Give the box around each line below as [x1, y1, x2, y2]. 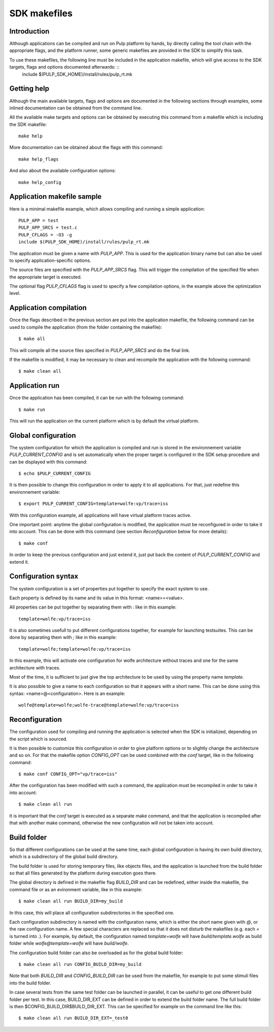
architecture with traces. [9, 664, 61, 671]
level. [9, 290, 21, 296]
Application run [9, 381, 60, 390]
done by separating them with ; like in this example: [9, 634, 117, 641]
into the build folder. [9, 980, 52, 986]
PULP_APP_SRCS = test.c [18, 225, 78, 231]
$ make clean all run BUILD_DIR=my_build [18, 898, 123, 904]
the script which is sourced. [9, 736, 68, 742]
